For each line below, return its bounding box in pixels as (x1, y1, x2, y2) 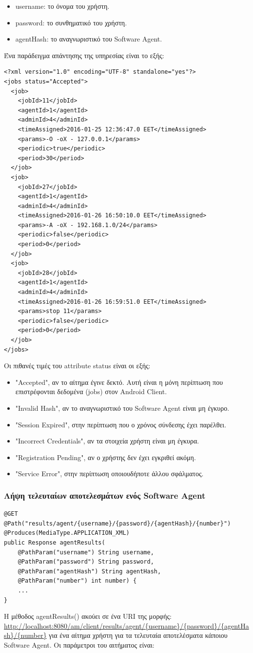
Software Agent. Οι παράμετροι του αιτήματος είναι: (4, 639, 155, 650)
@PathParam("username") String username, (18, 548, 154, 556)
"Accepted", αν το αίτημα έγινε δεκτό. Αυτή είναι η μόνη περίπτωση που (15, 377, 223, 387)
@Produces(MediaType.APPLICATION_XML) (4, 529, 130, 537)
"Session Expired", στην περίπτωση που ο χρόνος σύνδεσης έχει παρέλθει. (15, 419, 227, 429)
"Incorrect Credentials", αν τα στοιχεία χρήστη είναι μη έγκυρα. (15, 436, 199, 446)
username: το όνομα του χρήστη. (15, 1, 110, 11)
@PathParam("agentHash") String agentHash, (18, 568, 161, 575)
